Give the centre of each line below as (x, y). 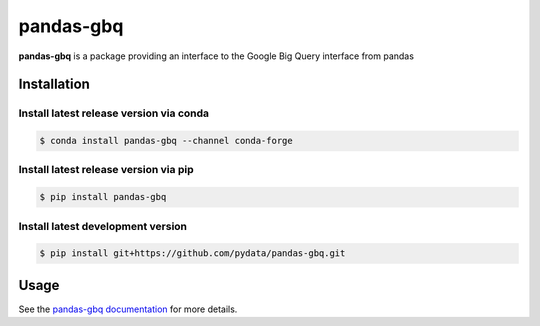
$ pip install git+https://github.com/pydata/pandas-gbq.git (192, 253)
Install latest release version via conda (114, 113)
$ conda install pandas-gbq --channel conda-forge (166, 141)
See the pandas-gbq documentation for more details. (128, 309)
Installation (54, 84)
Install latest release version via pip (106, 170)
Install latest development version (103, 226)
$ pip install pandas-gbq (103, 197)
